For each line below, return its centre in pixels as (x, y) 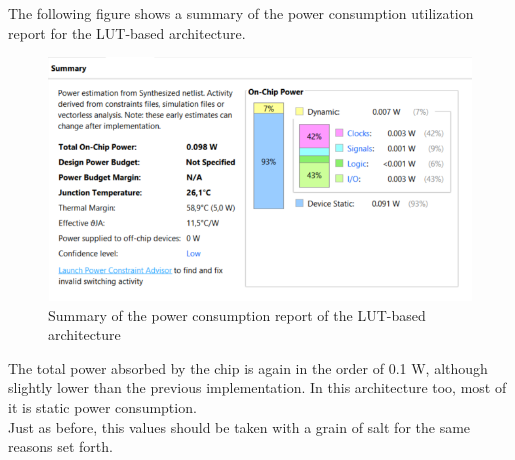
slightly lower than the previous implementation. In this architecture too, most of (257, 387)
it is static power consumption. (102, 406)
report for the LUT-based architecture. (127, 32)
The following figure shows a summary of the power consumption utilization (241, 13)
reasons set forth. (60, 446)
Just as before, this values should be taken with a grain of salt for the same (239, 426)
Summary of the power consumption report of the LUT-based (237, 314)
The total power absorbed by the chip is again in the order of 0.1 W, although (248, 367)
